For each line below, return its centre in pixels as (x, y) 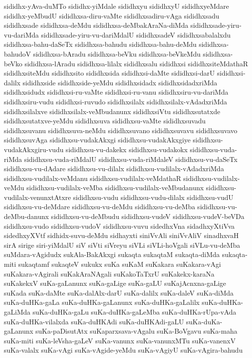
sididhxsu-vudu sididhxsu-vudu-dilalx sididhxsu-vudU (153, 197)
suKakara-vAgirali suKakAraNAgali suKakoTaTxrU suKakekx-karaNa (109, 273)
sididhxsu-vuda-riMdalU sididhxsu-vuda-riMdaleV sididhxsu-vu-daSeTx (131, 159)
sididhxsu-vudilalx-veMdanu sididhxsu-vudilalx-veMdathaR (93, 178)
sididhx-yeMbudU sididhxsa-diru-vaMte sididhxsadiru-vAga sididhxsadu (112, 15)
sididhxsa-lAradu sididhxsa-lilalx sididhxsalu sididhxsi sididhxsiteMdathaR (136, 63)
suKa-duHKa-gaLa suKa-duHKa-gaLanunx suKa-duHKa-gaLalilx (102, 302)
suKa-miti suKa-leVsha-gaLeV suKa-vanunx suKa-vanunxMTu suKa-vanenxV (120, 340)
